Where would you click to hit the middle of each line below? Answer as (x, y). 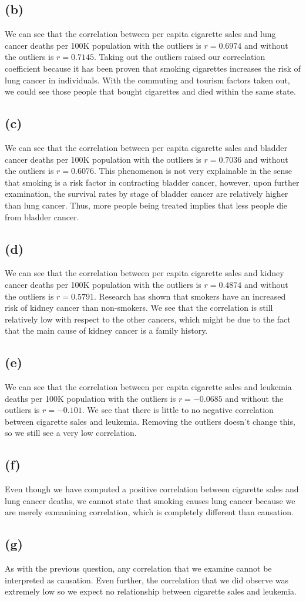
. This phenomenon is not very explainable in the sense (193, 171)
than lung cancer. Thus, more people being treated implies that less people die (146, 205)
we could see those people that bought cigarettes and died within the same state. (150, 91)
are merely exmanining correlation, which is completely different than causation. (149, 512)
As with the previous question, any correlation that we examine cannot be (138, 568)
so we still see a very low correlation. (71, 433)
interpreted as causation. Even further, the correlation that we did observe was (147, 580)
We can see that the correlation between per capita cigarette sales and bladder (146, 147)
